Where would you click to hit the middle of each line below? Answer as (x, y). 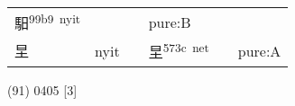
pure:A (259, 50)
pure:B (170, 22)
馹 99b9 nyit (48, 22)
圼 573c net (179, 51)
